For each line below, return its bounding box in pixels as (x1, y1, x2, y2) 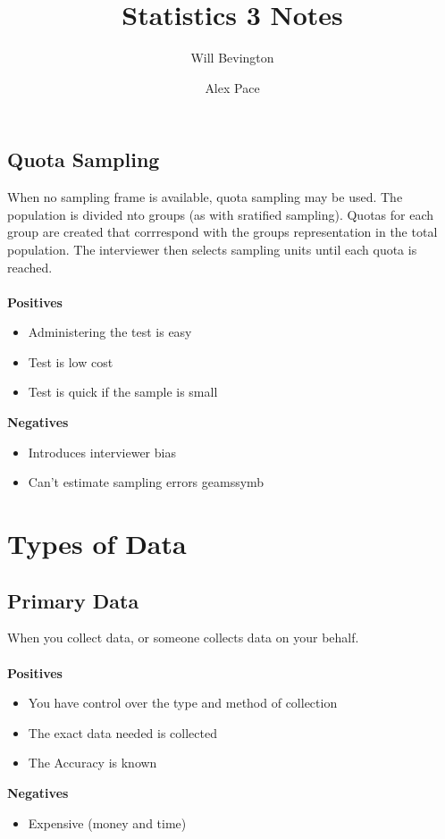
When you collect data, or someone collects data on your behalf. (7, 628, 359, 647)
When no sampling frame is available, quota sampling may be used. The (7, 188, 403, 206)
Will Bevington (190, 48, 274, 67)
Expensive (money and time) (28, 813, 187, 832)
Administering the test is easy (28, 323, 192, 341)
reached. (7, 257, 53, 276)
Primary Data (7, 586, 139, 614)
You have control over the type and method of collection (28, 693, 338, 712)
